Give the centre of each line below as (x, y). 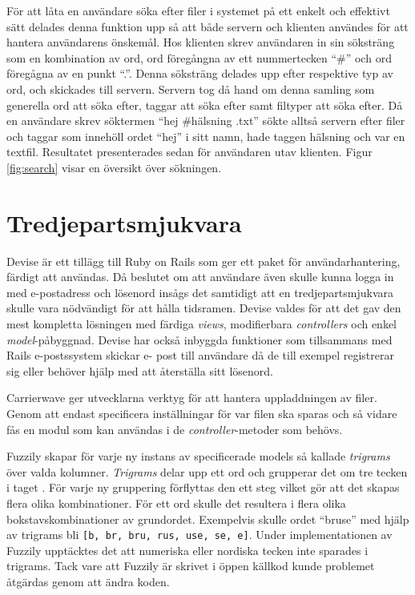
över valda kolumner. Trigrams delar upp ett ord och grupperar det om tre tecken (207, 471)
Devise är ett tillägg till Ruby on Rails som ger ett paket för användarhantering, (203, 261)
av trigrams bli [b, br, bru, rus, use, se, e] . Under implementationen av (199, 535)
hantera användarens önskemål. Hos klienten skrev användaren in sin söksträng (201, 42)
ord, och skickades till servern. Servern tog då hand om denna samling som (191, 88)
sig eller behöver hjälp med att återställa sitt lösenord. (140, 370)
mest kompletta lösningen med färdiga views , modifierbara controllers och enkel (202, 324)
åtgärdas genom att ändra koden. (88, 581)
